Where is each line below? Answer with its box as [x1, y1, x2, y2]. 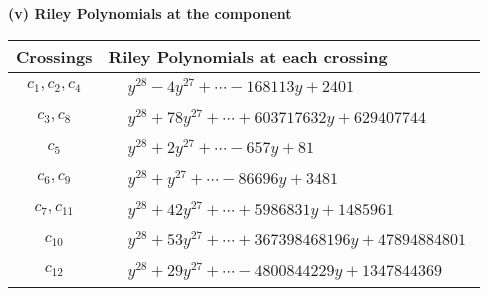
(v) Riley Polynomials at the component [8, 3, 292, 23]
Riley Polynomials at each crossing [108, 44, 388, 68]
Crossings [16, 44, 93, 68]
